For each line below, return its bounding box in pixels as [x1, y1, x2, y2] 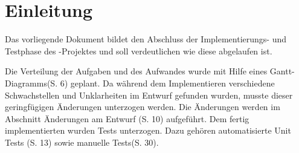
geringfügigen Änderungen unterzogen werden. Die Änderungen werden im [5, 100, 280, 113]
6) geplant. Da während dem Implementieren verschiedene [60, 76, 275, 89]
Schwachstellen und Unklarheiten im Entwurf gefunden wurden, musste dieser [5, 88, 293, 101]
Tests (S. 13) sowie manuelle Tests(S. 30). [5, 135, 159, 148]
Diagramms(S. [5, 76, 58, 89]
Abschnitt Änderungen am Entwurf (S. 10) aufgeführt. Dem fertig [5, 112, 249, 125]
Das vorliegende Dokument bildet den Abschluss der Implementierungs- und [5, 33, 287, 45]
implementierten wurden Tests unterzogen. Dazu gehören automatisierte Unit [5, 124, 291, 137]
